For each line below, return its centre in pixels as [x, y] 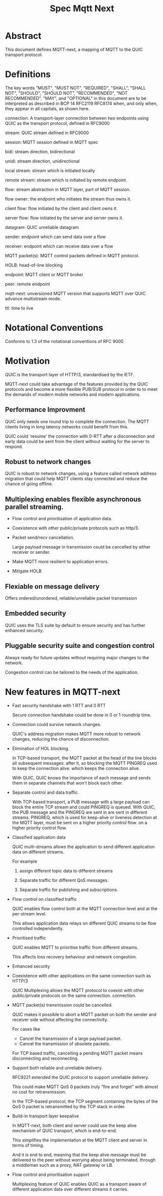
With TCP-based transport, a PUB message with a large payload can [81, 802]
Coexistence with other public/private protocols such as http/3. [76, 528]
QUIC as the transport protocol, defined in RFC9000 [57, 123]
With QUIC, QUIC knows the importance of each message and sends [81, 778]
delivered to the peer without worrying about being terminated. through [84, 1160]
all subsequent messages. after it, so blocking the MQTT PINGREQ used [84, 763]
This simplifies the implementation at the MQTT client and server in [80, 1140]
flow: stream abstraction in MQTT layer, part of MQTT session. [68, 189]
